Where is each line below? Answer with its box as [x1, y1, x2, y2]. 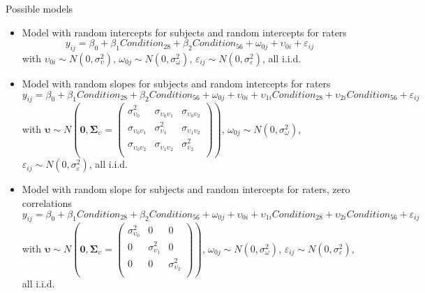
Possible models [6, 1, 73, 15]
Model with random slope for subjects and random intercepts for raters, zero [22, 182, 350, 196]
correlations [22, 196, 72, 210]
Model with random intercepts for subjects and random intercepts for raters [22, 24, 347, 39]
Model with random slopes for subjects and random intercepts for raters [22, 76, 331, 90]
